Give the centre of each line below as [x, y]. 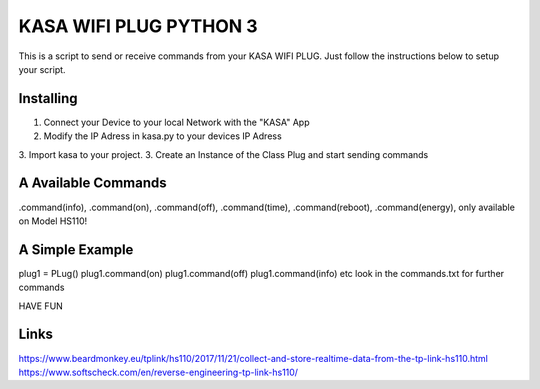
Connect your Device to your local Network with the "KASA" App [176, 122]
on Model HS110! [53, 221]
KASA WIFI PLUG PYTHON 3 [138, 26]
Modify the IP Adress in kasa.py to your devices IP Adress [162, 136]
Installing [48, 98]
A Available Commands [92, 183]
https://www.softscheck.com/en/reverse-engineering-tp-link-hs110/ [158, 372]
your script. [42, 69]
